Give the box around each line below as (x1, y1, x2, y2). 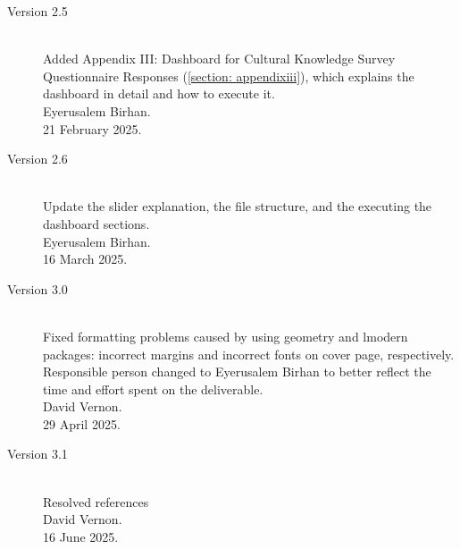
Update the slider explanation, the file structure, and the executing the (43, 197, 432, 215)
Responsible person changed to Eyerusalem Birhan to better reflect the (43, 362, 431, 381)
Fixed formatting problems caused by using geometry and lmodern (43, 326, 408, 345)
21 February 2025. (43, 119, 142, 138)
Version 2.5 (7, 2, 68, 20)
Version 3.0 (7, 279, 68, 298)
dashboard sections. (43, 214, 150, 232)
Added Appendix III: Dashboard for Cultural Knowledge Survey (43, 49, 396, 68)
